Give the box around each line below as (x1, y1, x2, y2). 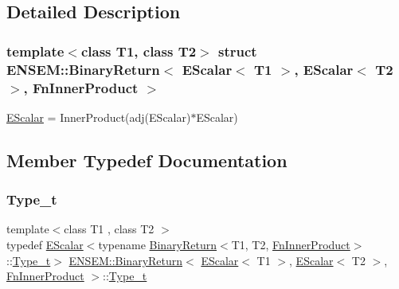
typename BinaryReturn (98, 236, 217, 253)
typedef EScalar (6, 236, 84, 253)
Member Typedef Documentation (6, 147, 288, 172)
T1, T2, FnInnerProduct (231, 236, 350, 253)
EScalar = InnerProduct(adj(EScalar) (6, 108, 191, 125)
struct (218, 41, 257, 61)
